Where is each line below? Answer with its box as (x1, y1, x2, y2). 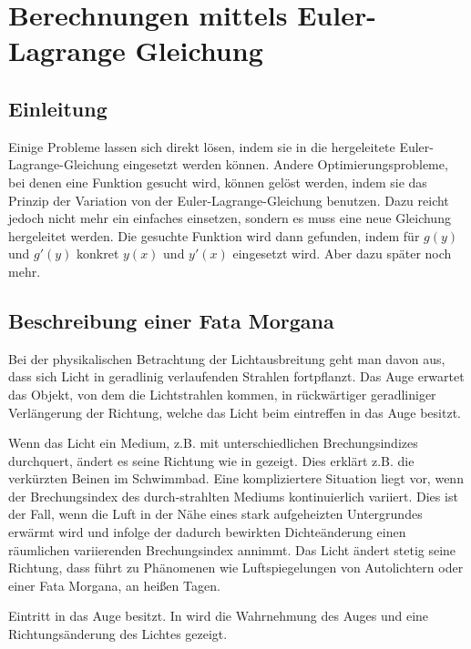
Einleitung (8, 94, 108, 122)
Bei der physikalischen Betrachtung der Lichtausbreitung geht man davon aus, (8, 349, 445, 368)
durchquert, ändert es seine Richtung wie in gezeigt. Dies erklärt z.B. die (8, 451, 415, 470)
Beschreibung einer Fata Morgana (8, 306, 334, 334)
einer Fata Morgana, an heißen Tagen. (8, 575, 220, 594)
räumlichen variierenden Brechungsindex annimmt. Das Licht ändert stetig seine (8, 540, 456, 559)
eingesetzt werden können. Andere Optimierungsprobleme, (123, 155, 448, 174)
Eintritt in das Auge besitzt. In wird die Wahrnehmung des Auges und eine (8, 606, 429, 625)
